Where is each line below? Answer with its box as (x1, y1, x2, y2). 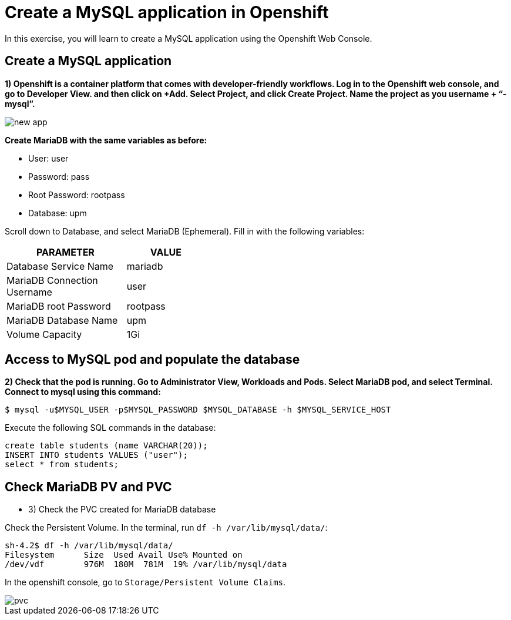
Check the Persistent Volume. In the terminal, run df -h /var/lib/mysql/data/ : (5, 522, 328, 533)
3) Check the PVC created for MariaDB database (28, 504, 216, 515)
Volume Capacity (6, 328, 82, 340)
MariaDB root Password (6, 300, 111, 312)
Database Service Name (6, 260, 114, 272)
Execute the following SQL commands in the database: (5, 423, 216, 433)
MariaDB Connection (6, 274, 98, 286)
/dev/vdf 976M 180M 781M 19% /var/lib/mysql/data (5, 559, 287, 569)
